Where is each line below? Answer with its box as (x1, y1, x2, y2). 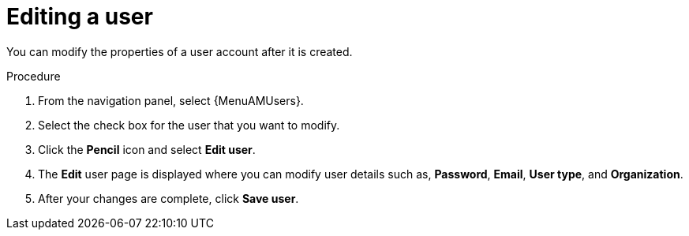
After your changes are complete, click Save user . (38, 191, 299, 205)
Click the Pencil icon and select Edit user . (38, 142, 256, 156)
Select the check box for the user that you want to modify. (38, 118, 340, 132)
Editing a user (6, 3, 153, 30)
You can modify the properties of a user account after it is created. (6, 44, 353, 58)
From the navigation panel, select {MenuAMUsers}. (38, 93, 304, 107)
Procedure (6, 69, 61, 83)
